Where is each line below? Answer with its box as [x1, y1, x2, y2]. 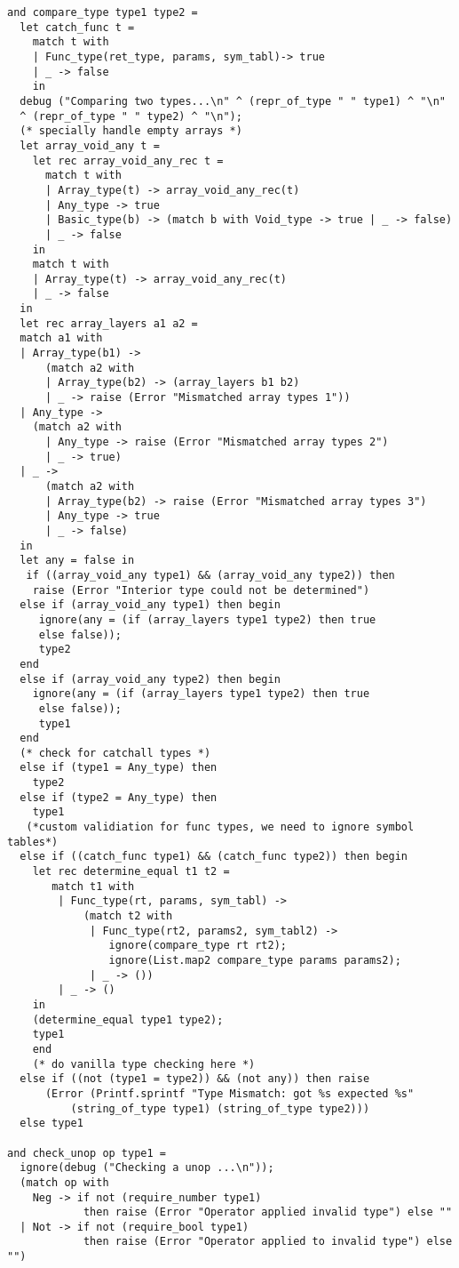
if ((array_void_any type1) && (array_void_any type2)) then [26, 568, 395, 582]
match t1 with [51, 879, 135, 893]
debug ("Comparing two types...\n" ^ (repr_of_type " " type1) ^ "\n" [20, 94, 446, 108]
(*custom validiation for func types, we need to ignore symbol [26, 821, 415, 834]
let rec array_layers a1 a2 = [20, 317, 198, 330]
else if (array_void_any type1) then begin [20, 598, 281, 612]
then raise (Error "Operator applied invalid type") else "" [83, 1206, 453, 1219]
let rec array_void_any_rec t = [32, 154, 224, 167]
